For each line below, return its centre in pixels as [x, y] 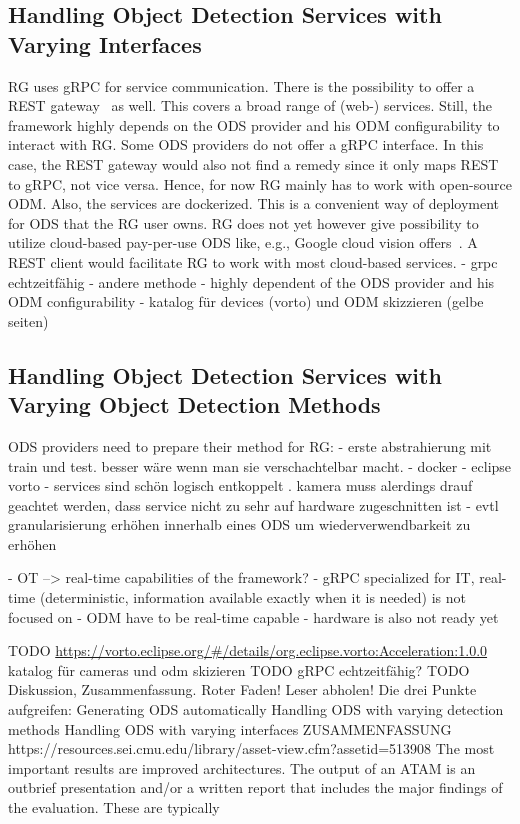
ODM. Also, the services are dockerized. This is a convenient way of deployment [254, 203]
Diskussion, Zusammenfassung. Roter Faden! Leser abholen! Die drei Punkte [242, 689]
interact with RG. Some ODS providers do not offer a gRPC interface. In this [246, 144]
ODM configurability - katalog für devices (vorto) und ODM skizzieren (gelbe [246, 301]
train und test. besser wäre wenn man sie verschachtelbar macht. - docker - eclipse [260, 465]
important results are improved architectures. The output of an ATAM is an [242, 767]
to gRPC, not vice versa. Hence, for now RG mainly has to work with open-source [260, 183]
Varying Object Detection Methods [194, 404]
